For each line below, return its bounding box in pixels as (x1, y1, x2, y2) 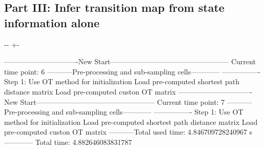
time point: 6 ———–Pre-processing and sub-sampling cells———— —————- (4, 66, 260, 77)
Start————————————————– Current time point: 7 (20, 96, 225, 107)
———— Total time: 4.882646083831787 (4, 136, 132, 147)
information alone (4, 14, 99, 30)
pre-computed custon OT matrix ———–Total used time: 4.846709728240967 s (4, 126, 253, 137)
